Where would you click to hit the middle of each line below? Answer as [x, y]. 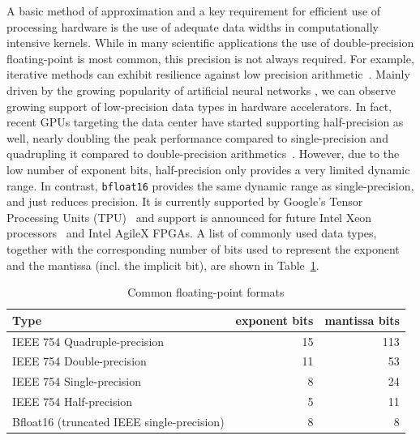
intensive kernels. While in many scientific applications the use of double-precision [210, 43]
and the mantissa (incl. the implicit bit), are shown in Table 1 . [163, 265]
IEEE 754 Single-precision [77, 381]
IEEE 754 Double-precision [79, 361]
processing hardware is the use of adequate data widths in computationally [193, 26]
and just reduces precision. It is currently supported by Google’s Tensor [185, 201]
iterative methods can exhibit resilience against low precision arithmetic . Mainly [208, 74]
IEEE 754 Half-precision [73, 402]
